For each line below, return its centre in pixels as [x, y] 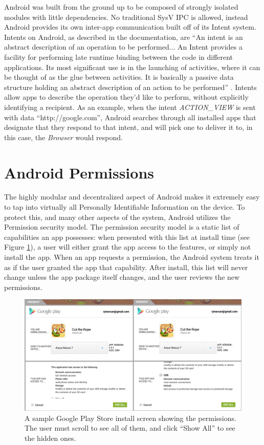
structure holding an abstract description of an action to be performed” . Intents [130, 87]
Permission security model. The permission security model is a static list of [122, 227]
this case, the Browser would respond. [63, 137]
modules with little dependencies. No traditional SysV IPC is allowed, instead [126, 17]
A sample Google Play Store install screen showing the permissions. [130, 418]
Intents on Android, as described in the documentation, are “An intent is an [124, 37]
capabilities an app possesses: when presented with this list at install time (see [127, 237]
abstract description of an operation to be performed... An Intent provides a [124, 47]
